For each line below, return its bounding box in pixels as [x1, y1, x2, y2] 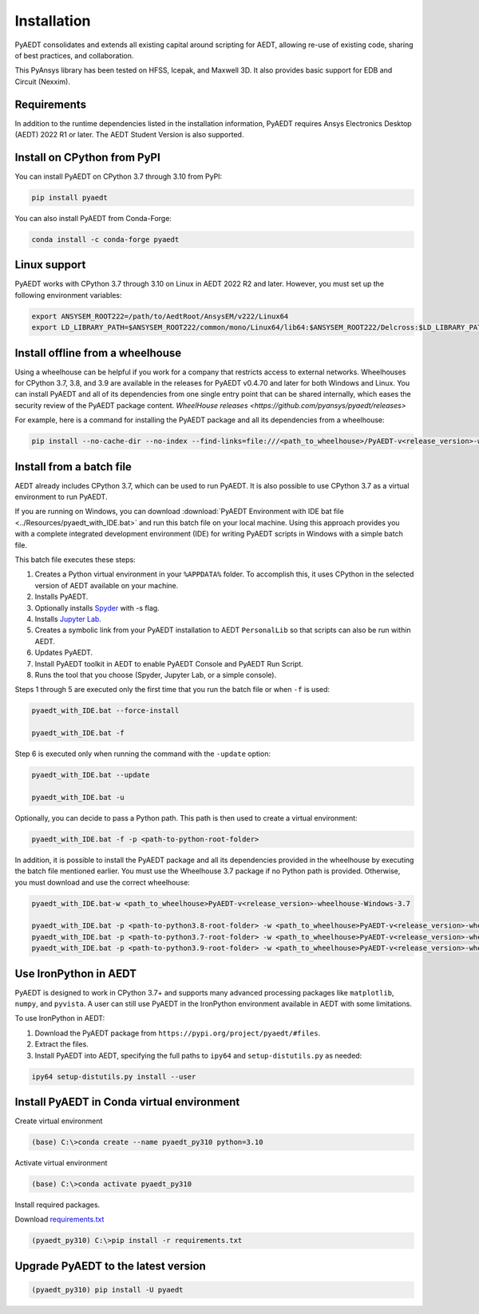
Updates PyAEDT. [34, 647, 93, 658]
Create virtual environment [14, 1116, 103, 1126]
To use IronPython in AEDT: [14, 1014, 105, 1023]
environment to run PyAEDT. [14, 492, 108, 502]
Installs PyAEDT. [34, 592, 89, 602]
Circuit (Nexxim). [14, 77, 71, 86]
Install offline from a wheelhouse [14, 346, 182, 359]
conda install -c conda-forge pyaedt [31, 235, 180, 243]
